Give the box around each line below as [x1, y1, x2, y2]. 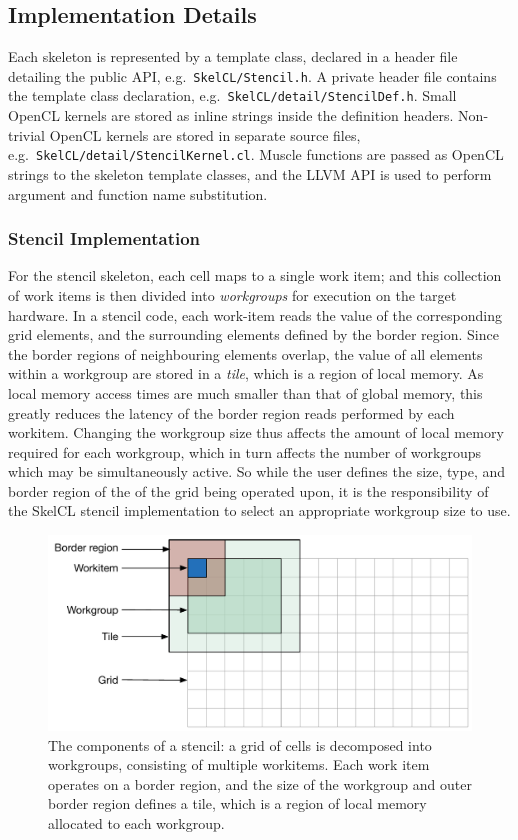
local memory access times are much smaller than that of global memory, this [8, 382, 483, 403]
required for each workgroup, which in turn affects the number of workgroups [8, 441, 482, 462]
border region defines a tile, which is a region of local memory [48, 793, 427, 814]
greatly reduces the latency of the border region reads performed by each [8, 402, 455, 423]
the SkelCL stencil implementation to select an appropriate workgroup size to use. [8, 500, 511, 521]
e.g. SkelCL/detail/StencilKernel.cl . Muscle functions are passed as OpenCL [8, 144, 504, 165]
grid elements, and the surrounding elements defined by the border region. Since [8, 324, 499, 345]
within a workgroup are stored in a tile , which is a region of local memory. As [8, 363, 484, 384]
